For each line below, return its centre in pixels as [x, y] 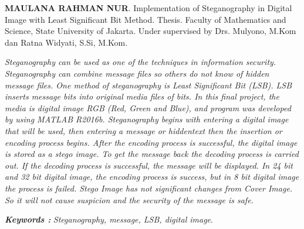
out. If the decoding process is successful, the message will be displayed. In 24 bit [149, 165]
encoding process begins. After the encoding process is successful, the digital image [151, 142]
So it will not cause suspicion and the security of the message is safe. [129, 199]
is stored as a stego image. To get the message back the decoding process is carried [152, 154]
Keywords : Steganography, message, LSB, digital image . [109, 219]
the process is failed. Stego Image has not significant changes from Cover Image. [149, 188]
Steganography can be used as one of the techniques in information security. [141, 62]
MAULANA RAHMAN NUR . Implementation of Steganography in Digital [148, 8]
